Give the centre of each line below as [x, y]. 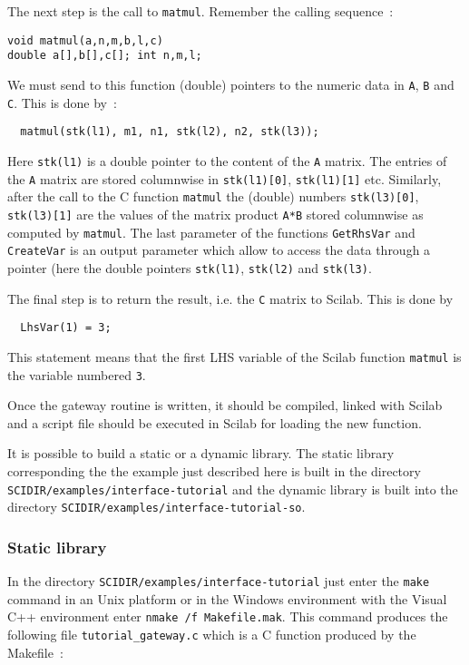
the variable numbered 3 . [77, 374]
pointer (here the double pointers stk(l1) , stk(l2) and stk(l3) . [190, 267]
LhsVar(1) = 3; [66, 328]
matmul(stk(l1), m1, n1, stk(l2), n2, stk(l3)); [170, 132]
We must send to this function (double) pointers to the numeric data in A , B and [231, 84]
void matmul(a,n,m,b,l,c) [85, 40]
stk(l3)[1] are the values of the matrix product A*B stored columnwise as [215, 214]
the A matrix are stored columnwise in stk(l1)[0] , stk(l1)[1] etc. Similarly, [225, 178]
